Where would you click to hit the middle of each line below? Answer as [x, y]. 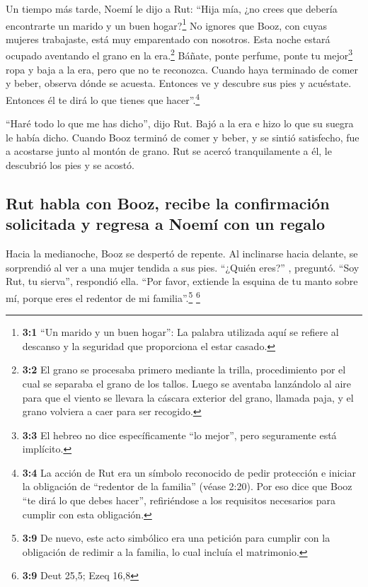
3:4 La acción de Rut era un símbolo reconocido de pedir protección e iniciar [189, 472]
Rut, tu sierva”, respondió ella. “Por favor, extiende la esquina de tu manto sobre [182, 281]
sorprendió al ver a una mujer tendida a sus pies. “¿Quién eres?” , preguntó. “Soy [183, 267]
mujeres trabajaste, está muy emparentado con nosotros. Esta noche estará [168, 39]
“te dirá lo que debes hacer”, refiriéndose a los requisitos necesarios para [179, 500]
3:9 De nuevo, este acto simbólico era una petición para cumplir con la [176, 538]
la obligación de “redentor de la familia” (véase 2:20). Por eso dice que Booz [187, 486]
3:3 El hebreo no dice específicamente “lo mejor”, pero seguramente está [179, 435]
